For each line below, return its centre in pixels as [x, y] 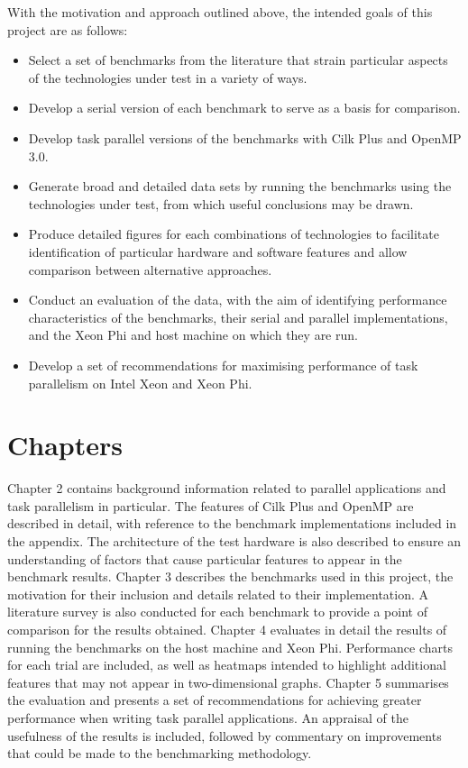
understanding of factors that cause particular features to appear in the [205, 558]
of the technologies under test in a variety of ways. [168, 77]
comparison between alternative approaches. [150, 269]
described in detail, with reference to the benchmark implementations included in [232, 523]
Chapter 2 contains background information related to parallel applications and [227, 488]
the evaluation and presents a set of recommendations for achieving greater [215, 700]
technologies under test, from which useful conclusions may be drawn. [221, 203]
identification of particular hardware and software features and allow [218, 251]
